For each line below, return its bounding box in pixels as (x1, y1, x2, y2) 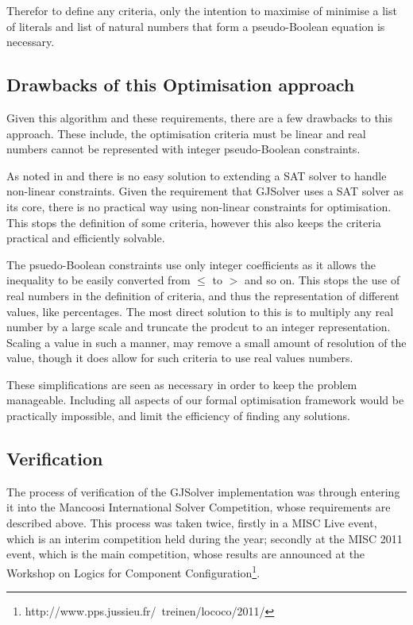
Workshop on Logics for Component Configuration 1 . (6, 561, 261, 581)
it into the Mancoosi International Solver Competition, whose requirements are (6, 499, 391, 515)
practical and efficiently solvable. (6, 230, 165, 246)
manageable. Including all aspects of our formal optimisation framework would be (6, 392, 404, 408)
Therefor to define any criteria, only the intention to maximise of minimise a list (6, 2, 397, 18)
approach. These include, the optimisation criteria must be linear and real (6, 125, 366, 141)
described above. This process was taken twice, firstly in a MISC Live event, (6, 515, 377, 531)
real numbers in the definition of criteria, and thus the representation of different (6, 287, 399, 303)
